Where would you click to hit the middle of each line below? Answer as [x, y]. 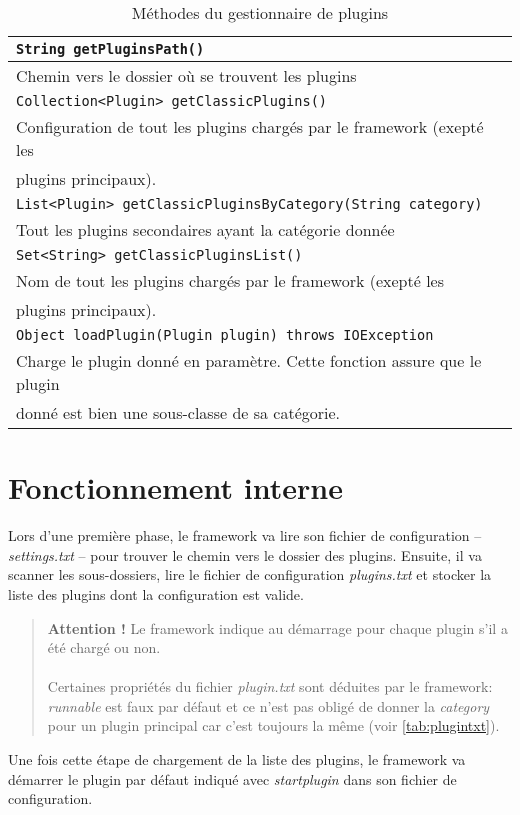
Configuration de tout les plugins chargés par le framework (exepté [250, 126]
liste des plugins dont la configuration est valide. [156, 593]
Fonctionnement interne [175, 487]
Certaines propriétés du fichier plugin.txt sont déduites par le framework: [270, 686]
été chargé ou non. [104, 647]
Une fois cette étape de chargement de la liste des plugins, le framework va [237, 759]
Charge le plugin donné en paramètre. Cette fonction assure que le [249, 360]
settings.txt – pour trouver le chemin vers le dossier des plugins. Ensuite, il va [245, 554]
